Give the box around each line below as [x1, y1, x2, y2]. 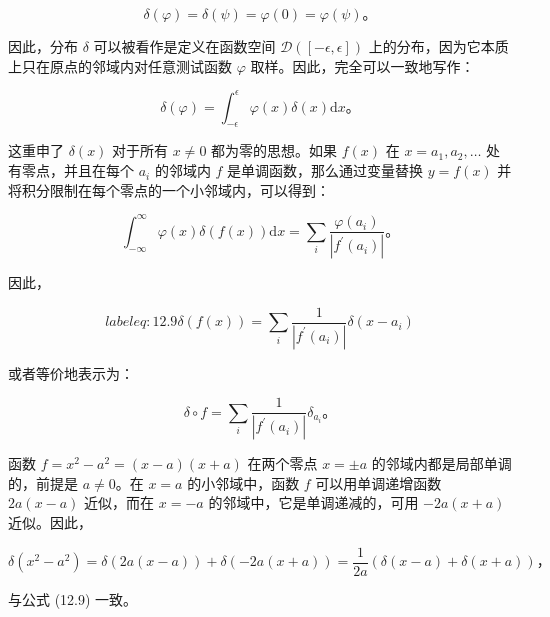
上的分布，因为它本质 [368, 36, 509, 56]
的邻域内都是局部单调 [371, 453, 512, 474]
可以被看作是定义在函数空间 [93, 36, 276, 56]
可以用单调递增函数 [315, 472, 442, 493]
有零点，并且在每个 [8, 160, 134, 181]
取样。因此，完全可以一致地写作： [250, 55, 475, 76]
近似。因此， [8, 511, 92, 532]
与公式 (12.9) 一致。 [8, 588, 138, 609]
